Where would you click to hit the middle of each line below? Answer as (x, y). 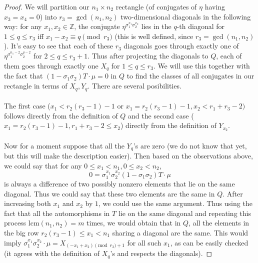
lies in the (156, 26)
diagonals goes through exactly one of (181, 46)
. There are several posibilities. (134, 86)
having (215, 6)
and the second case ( (161, 115)
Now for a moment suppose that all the (64, 145)
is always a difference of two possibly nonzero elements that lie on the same (119, 184)
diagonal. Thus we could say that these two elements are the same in (109, 193)
